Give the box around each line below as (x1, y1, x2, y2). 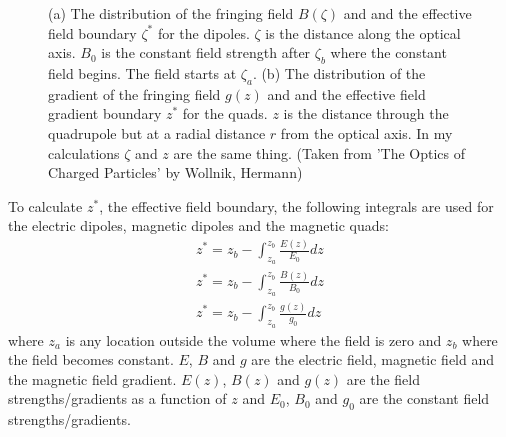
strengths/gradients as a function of (8, 388, 227, 409)
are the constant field (359, 388, 490, 409)
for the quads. (182, 103, 268, 124)
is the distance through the (283, 103, 449, 124)
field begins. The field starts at (48, 62, 237, 83)
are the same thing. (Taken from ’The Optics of (173, 142, 466, 163)
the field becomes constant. (8, 349, 174, 370)
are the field (346, 368, 421, 389)
